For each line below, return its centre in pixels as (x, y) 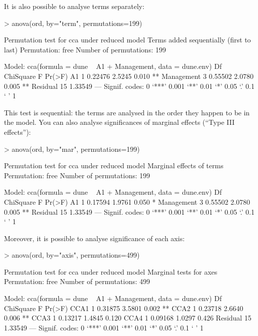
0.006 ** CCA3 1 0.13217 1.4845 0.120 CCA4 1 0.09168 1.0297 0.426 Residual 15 (128, 318)
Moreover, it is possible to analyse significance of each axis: (94, 238)
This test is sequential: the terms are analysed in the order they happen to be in (127, 112)
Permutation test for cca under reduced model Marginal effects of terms (114, 166)
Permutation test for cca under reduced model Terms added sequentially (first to (128, 40)
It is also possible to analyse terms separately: (74, 6)
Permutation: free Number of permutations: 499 (77, 281)
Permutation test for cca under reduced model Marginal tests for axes (111, 271)
